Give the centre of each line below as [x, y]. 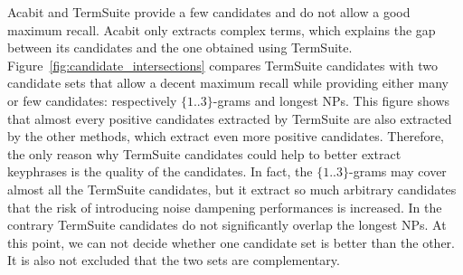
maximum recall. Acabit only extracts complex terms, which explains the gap [222, 29]
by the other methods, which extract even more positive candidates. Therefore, [226, 136]
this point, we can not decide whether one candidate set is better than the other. [231, 242]
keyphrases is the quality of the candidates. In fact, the [160, 171]
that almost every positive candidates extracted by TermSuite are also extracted [230, 118]
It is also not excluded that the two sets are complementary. [174, 260]
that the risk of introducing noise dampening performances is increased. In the [225, 207]
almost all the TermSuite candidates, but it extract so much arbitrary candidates [232, 189]
